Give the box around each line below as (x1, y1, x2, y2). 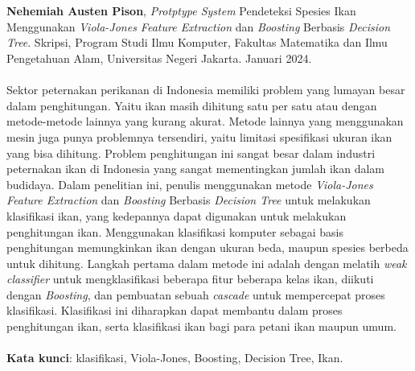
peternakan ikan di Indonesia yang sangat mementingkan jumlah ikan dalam (6, 160, 385, 177)
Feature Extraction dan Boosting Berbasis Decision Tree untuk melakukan (6, 192, 371, 208)
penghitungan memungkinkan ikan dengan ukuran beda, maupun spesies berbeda (6, 239, 409, 256)
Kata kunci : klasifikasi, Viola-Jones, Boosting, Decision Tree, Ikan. (6, 349, 343, 366)
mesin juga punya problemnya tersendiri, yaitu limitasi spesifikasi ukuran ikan (6, 128, 392, 145)
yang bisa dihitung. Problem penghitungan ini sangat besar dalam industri (6, 144, 376, 161)
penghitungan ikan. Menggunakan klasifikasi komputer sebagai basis (6, 223, 343, 240)
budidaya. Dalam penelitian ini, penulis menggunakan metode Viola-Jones (6, 175, 373, 192)
